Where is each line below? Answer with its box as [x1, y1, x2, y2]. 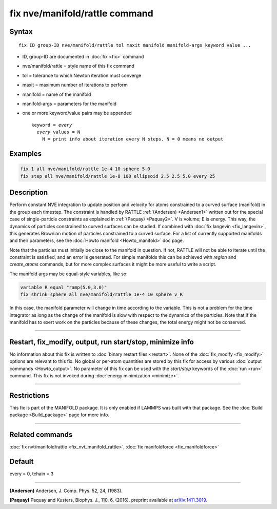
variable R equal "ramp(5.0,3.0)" [20, 284, 107, 290]
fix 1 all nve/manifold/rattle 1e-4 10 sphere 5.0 [20, 166, 151, 172]
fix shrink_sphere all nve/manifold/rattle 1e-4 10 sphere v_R [20, 292, 183, 297]
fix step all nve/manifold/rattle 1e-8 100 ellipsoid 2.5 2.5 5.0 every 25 [20, 173, 215, 179]
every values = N [36, 129, 81, 135]
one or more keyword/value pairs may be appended [22, 110, 132, 116]
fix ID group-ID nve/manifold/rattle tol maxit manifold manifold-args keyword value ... [18, 42, 251, 48]
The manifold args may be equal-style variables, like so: [9, 271, 128, 277]
